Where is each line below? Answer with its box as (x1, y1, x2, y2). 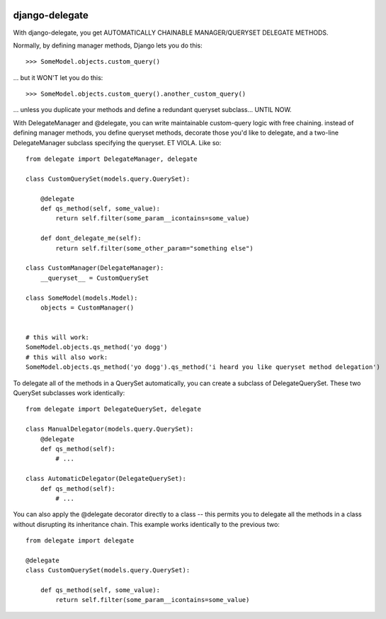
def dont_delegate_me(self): (40, 234, 142, 242)
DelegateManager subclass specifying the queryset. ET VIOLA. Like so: (13, 138, 222, 147)
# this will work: (25, 334, 90, 341)
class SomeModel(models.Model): (25, 294, 138, 302)
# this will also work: (25, 353, 108, 361)
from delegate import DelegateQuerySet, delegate (25, 405, 202, 414)
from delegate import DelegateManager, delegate (25, 155, 198, 163)
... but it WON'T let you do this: (13, 73, 103, 81)
